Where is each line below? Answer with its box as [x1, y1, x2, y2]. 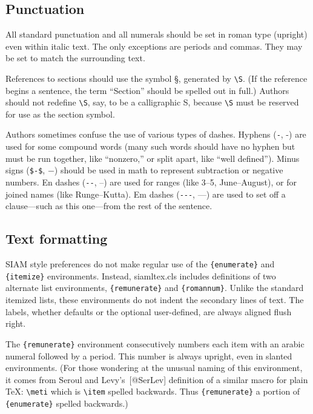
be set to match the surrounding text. [5, 52, 145, 64]
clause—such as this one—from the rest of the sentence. [5, 199, 213, 212]
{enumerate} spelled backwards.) [5, 396, 128, 409]
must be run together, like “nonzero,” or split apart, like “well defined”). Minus [5, 152, 300, 164]
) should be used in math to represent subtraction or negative [54, 164, 283, 176]
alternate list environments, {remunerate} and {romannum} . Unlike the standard [5, 281, 304, 294]
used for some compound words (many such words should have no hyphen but [5, 140, 295, 153]
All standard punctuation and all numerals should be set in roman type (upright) [5, 28, 308, 41]
